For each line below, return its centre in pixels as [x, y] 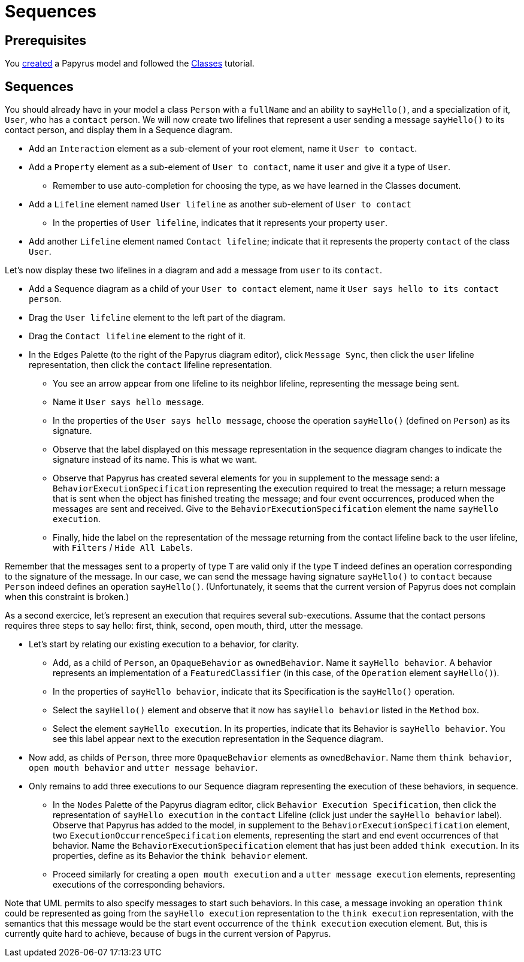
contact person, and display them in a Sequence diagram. [119, 130]
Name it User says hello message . [128, 402]
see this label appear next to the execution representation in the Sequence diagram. [218, 739]
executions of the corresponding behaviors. [139, 885]
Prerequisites [46, 40]
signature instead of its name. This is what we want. [155, 460]
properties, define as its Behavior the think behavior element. [180, 856]
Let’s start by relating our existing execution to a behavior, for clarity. [164, 644]
